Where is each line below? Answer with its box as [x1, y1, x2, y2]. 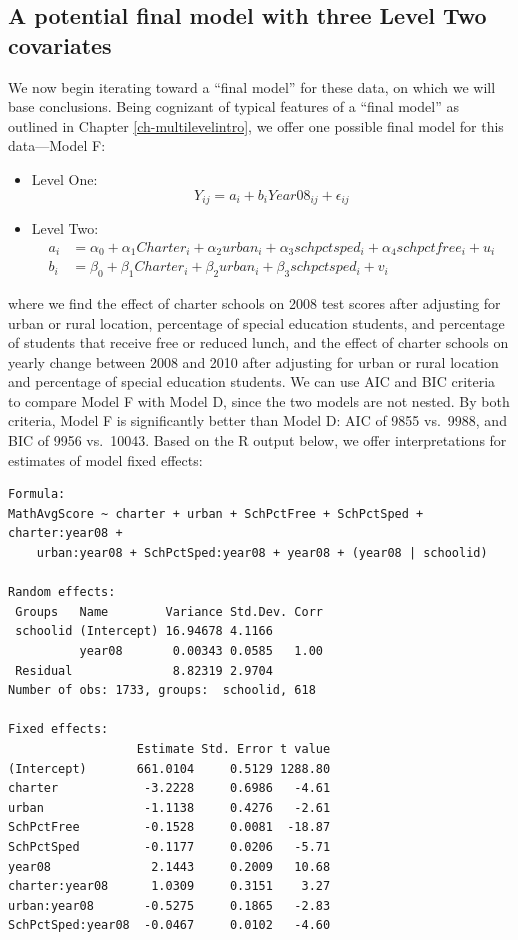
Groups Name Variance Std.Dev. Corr [15, 604, 323, 619]
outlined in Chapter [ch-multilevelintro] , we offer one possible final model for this [8, 115, 504, 136]
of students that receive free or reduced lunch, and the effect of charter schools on [8, 332, 509, 353]
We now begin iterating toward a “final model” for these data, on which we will [8, 76, 496, 97]
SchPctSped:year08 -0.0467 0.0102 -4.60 [8, 918, 331, 933]
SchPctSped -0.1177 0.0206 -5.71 [8, 839, 331, 854]
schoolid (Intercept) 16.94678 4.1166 [15, 624, 273, 639]
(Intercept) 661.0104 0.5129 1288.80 [8, 761, 331, 776]
